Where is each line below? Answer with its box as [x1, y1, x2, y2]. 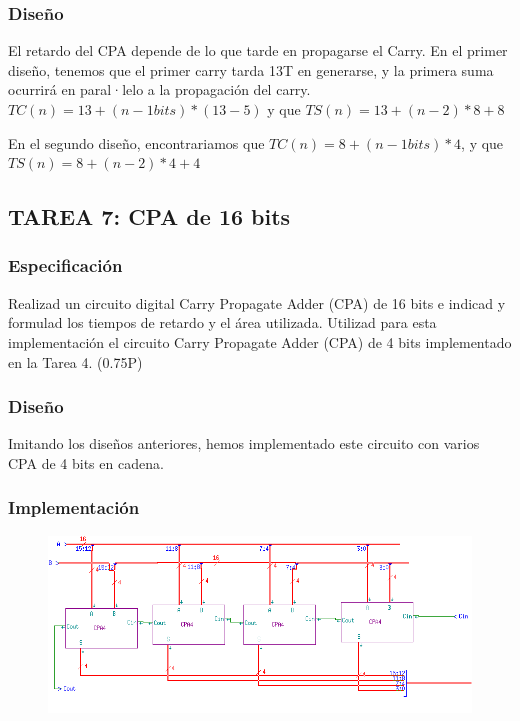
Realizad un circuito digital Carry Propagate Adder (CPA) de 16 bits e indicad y [8, 292, 506, 313]
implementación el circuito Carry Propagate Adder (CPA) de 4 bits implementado [8, 331, 512, 352]
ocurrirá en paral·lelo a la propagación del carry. [8, 79, 311, 100]
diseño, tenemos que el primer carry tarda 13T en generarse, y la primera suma [8, 59, 494, 80]
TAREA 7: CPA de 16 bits [8, 201, 291, 232]
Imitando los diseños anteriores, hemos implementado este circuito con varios [8, 433, 480, 454]
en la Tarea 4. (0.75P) [8, 351, 143, 372]
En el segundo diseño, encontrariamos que [8, 132, 265, 153]
